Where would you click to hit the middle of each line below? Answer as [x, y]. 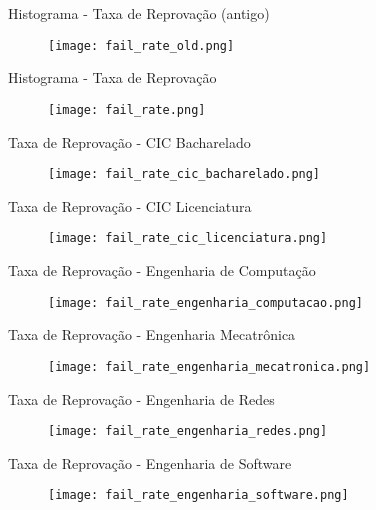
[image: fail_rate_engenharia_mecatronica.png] [209, 366]
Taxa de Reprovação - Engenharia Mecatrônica [152, 334]
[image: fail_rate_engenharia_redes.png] [188, 431]
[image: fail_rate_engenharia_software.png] [198, 495]
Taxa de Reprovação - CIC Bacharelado [129, 141]
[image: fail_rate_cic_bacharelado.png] [184, 174]
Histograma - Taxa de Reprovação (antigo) [139, 13]
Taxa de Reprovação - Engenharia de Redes [141, 398]
